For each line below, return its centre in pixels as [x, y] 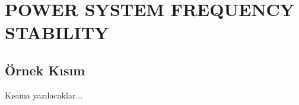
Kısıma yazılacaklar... [44, 95]
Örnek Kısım [45, 70]
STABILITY [57, 32]
